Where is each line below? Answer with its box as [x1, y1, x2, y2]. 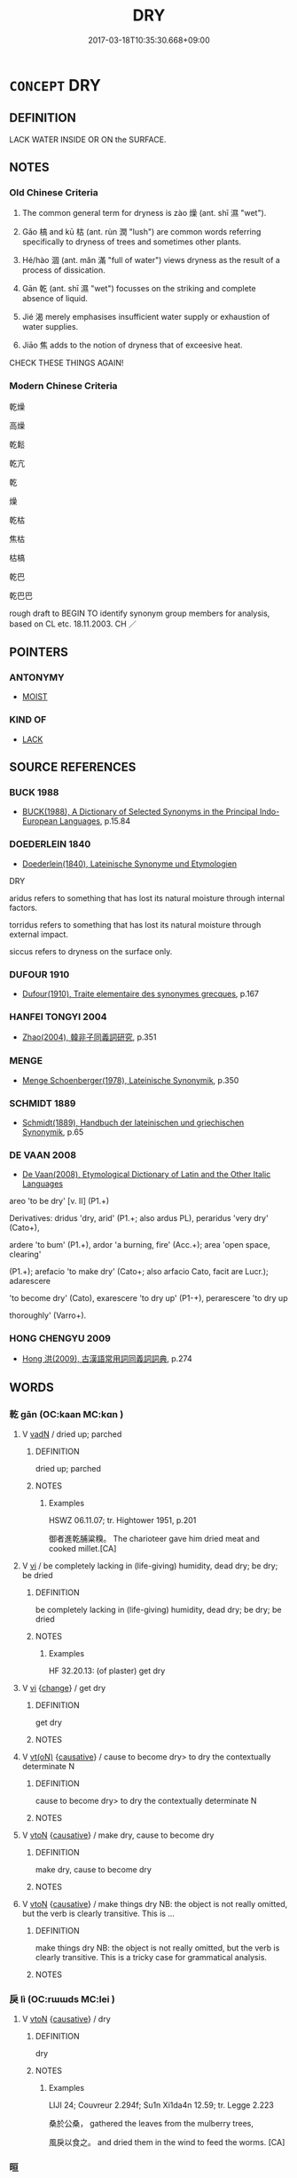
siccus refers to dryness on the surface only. [9, 945, 173, 956]
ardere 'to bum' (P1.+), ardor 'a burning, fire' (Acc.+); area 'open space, [9, 1240, 270, 1250]
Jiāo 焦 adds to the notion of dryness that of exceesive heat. [21, 339, 243, 351]
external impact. [9, 929, 69, 939]
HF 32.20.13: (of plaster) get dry [48, 1665, 166, 1676]
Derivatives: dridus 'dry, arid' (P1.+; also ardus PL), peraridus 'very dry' [9, 1213, 269, 1224]
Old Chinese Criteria [9, 187, 99, 199]
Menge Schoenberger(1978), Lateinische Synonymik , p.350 [21, 1074, 239, 1085]
